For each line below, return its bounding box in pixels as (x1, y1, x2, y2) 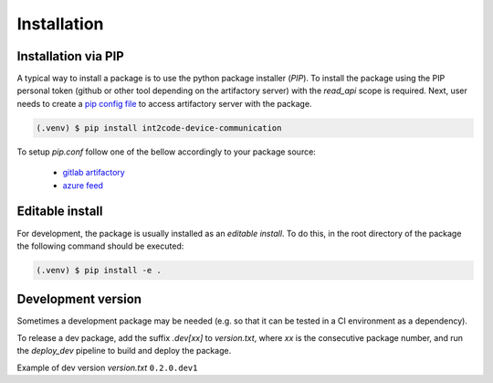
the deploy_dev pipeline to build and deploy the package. (16, 346, 232, 356)
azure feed (62, 179, 104, 191)
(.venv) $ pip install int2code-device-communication (36, 122, 282, 133)
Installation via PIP (16, 48, 125, 64)
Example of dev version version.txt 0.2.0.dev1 (16, 362, 198, 373)
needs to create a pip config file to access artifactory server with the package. (16, 98, 312, 109)
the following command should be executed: (16, 240, 184, 251)
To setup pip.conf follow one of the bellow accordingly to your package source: (16, 146, 317, 157)
